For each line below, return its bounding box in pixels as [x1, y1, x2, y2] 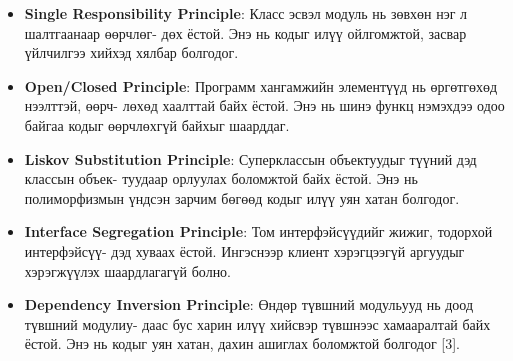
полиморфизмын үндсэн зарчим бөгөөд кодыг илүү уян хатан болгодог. [24, 187, 460, 208]
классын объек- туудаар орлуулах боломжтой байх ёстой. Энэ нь [24, 168, 418, 189]
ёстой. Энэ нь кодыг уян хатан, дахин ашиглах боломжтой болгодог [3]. [24, 333, 460, 354]
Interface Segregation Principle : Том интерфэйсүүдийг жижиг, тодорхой [24, 221, 493, 242]
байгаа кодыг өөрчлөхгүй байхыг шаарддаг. [24, 114, 290, 135]
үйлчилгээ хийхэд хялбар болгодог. [24, 42, 239, 63]
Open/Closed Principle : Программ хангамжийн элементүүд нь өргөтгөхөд [24, 75, 498, 96]
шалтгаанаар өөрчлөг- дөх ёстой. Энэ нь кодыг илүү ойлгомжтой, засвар [24, 22, 467, 43]
